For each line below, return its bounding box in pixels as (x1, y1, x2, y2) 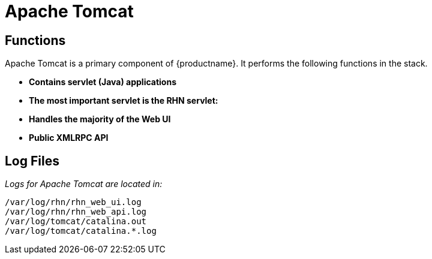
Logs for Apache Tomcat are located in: (5, 179, 163, 189)
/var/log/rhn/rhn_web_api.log (5, 207, 147, 217)
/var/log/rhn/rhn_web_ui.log (5, 197, 142, 207)
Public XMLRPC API (29, 132, 109, 143)
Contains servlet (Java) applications (29, 77, 177, 88)
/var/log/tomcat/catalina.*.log (5, 226, 157, 236)
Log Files (5, 153, 59, 168)
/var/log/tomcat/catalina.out (5, 216, 147, 227)
